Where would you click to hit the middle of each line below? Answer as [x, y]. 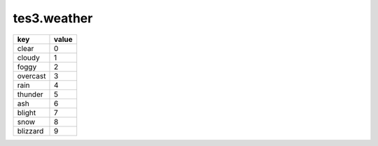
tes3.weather [53, 18]
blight [27, 112]
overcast [31, 75]
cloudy [28, 57]
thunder [30, 94]
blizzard [30, 131]
